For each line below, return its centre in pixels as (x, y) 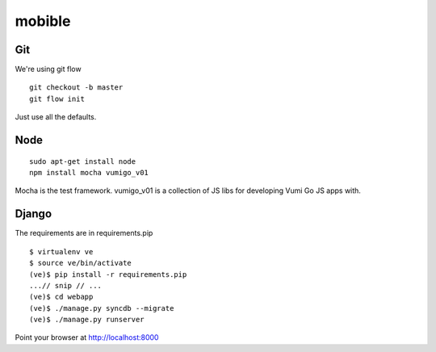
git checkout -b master (76, 88)
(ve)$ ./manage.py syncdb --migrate (102, 308)
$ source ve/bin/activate (81, 263)
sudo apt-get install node (83, 161)
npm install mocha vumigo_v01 (89, 173)
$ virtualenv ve (61, 251)
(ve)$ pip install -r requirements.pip (108, 274)
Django (34, 214)
